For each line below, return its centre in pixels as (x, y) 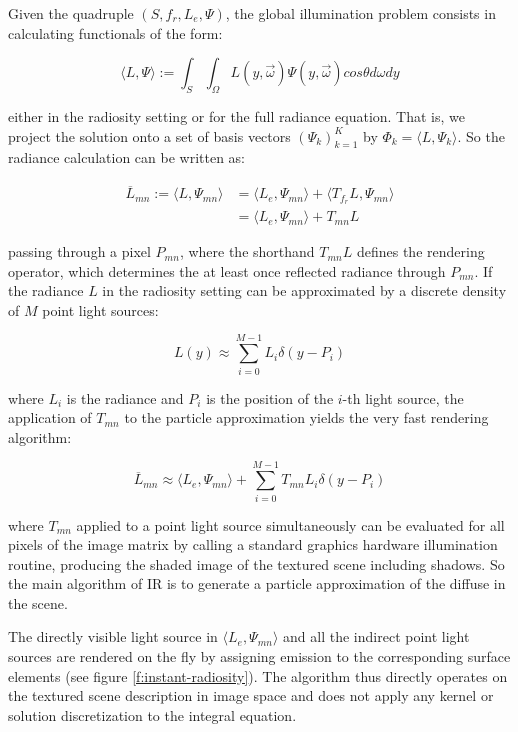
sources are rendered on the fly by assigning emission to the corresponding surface (259, 656)
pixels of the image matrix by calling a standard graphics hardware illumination (253, 544)
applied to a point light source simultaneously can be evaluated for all (290, 524)
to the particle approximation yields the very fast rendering (306, 417)
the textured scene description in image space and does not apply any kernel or (251, 695)
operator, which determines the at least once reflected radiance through (227, 270)
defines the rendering (420, 251)
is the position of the (270, 397)
